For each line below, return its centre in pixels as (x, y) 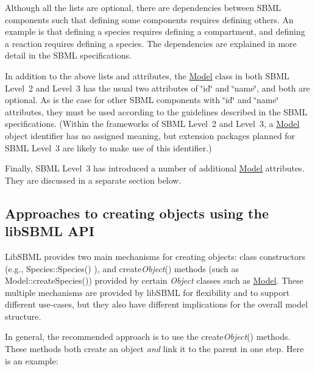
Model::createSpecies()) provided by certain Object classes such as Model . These (154, 280)
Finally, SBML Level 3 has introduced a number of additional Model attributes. (155, 168)
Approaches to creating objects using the (137, 213)
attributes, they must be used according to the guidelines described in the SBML (156, 111)
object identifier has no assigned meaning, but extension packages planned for (150, 135)
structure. (23, 316)
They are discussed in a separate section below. (93, 180)
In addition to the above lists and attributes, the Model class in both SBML (147, 75)
